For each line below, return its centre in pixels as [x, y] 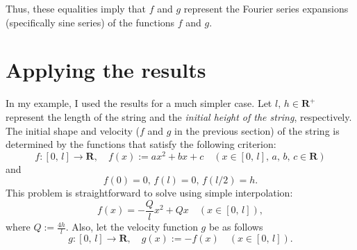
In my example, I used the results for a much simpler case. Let [139, 103]
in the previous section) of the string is [257, 130]
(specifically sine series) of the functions [90, 22]
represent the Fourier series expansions [266, 8]
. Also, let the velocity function [132, 227]
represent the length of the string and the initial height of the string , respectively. [179, 116]
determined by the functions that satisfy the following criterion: [141, 144]
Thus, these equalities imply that [76, 8]
